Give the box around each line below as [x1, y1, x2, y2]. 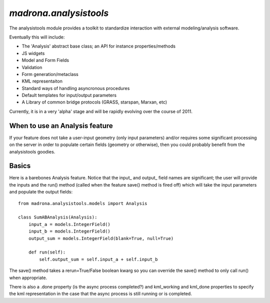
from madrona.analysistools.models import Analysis [18, 200, 147, 206]
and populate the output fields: [9, 189, 72, 195]
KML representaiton [21, 78, 62, 84]
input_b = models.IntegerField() [28, 228, 111, 234]
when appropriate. [9, 274, 47, 280]
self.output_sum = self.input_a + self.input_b [39, 256, 158, 262]
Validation [21, 64, 42, 70]
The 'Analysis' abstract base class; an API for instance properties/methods [21, 43, 176, 49]
